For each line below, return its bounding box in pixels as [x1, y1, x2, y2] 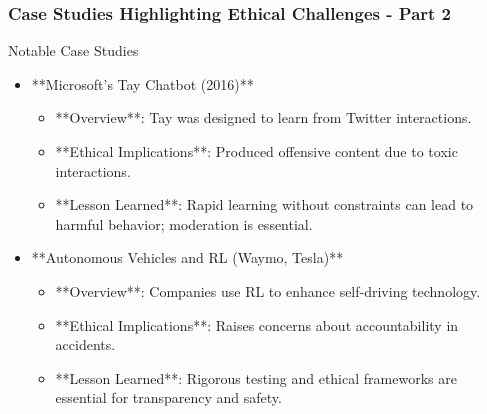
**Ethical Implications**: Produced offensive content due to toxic [55, 141, 458, 161]
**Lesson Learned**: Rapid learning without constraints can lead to [55, 194, 474, 215]
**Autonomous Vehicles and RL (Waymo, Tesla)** [31, 247, 344, 268]
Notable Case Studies [8, 40, 139, 61]
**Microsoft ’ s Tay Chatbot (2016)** [31, 73, 254, 94]
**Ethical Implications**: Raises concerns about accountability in [55, 314, 459, 335]
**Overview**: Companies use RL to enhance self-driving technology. [55, 280, 481, 301]
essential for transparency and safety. [55, 387, 282, 408]
